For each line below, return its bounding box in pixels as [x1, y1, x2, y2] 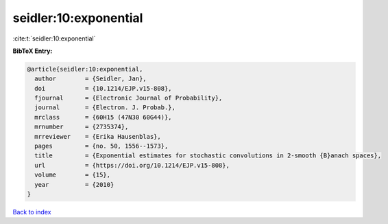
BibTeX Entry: [12, 47, 53, 55]
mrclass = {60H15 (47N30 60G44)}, [34, 113, 172, 121]
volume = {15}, [34, 171, 111, 179]
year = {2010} [34, 181, 114, 188]
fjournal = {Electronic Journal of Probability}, [34, 94, 223, 102]
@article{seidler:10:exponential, [27, 65, 143, 73]
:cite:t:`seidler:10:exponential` [12, 34, 96, 43]
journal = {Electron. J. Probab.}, [34, 104, 176, 111]
